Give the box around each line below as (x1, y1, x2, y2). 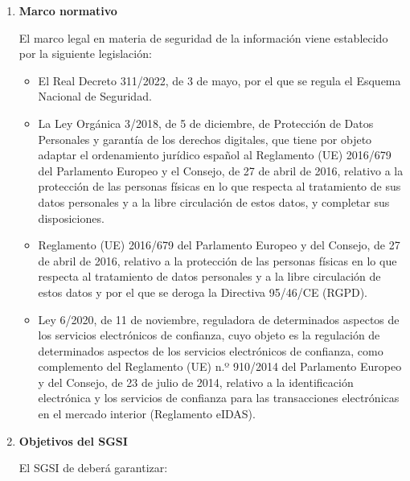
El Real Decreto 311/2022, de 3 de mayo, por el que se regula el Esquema (38, 72, 401, 88)
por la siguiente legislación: (18, 45, 152, 62)
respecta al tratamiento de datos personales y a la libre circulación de (38, 268, 381, 285)
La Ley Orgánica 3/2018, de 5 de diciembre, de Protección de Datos (38, 114, 374, 131)
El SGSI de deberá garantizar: (18, 459, 168, 476)
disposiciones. (38, 209, 105, 226)
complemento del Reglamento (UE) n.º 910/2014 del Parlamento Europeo (38, 358, 402, 375)
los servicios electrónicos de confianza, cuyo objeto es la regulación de (38, 327, 380, 343)
